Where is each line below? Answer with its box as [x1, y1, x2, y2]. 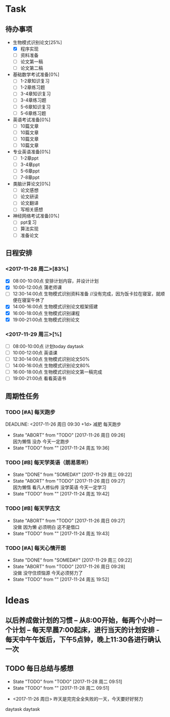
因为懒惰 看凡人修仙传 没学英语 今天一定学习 [12, 484, 107, 490]
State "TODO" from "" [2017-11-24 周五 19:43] [12, 530, 110, 536]
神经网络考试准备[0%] [12, 213, 60, 219]
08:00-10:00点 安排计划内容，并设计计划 [12, 278, 99, 284]
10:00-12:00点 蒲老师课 [12, 284, 62, 290]
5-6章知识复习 [20, 104, 51, 110]
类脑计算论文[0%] [12, 181, 51, 187]
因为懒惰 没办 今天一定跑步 [12, 438, 70, 444]
